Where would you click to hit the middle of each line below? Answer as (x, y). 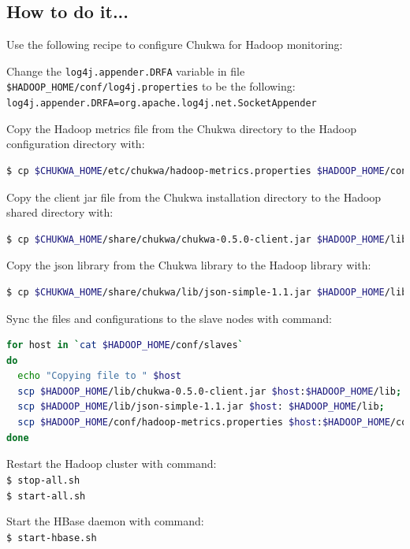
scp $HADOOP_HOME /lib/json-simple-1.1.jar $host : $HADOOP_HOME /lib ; (201, 407)
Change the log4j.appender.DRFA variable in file (126, 70)
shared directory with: (60, 212)
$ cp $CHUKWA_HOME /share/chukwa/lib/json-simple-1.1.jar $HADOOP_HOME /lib (207, 292)
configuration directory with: (76, 144)
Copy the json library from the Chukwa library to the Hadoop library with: (189, 265)
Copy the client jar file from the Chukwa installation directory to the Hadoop (194, 197)
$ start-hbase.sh (52, 538)
